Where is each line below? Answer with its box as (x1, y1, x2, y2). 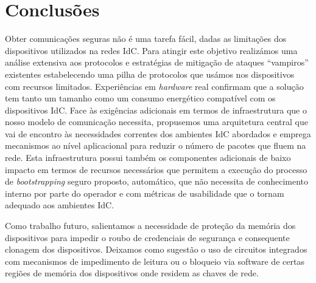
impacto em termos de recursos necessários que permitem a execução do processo (5, 163, 307, 176)
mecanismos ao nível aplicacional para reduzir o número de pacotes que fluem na (5, 139, 306, 152)
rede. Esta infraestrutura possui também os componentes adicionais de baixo (5, 151, 291, 164)
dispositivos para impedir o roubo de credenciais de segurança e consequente (5, 231, 290, 244)
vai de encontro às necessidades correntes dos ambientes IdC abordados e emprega (5, 127, 311, 140)
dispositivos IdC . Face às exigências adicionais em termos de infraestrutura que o (5, 103, 307, 116)
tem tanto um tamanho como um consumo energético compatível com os (5, 92, 276, 104)
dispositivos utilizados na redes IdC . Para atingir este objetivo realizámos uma (5, 44, 298, 56)
